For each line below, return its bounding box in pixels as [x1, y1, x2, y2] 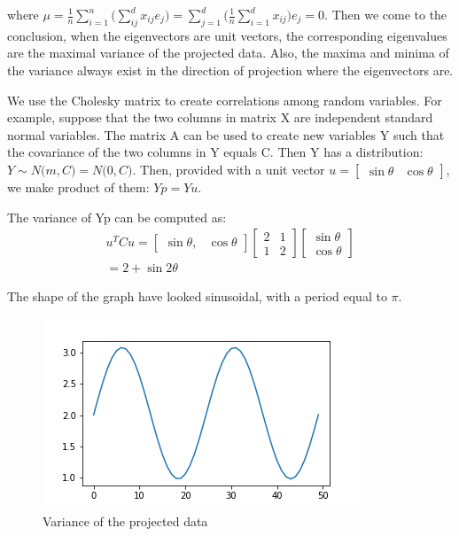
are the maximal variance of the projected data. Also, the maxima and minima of [7, 43, 449, 62]
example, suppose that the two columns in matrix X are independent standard [7, 108, 433, 127]
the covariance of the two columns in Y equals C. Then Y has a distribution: [7, 143, 424, 161]
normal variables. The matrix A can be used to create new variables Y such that [7, 125, 445, 144]
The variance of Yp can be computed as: [7, 207, 227, 226]
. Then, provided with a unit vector [132, 159, 325, 178]
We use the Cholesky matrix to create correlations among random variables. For [7, 90, 442, 109]
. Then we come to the [324, 5, 447, 23]
